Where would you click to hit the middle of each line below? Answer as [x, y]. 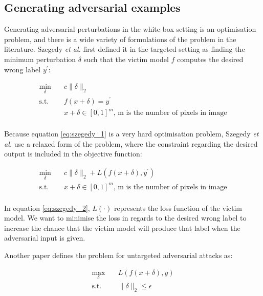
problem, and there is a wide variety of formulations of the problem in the [120, 39]
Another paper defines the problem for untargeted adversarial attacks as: [118, 255]
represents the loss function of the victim [178, 208]
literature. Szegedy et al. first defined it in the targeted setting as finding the [125, 49]
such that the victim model [126, 59]
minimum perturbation [40, 59]
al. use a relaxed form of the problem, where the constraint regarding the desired [131, 143]
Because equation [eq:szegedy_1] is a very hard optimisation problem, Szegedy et [131, 134]
